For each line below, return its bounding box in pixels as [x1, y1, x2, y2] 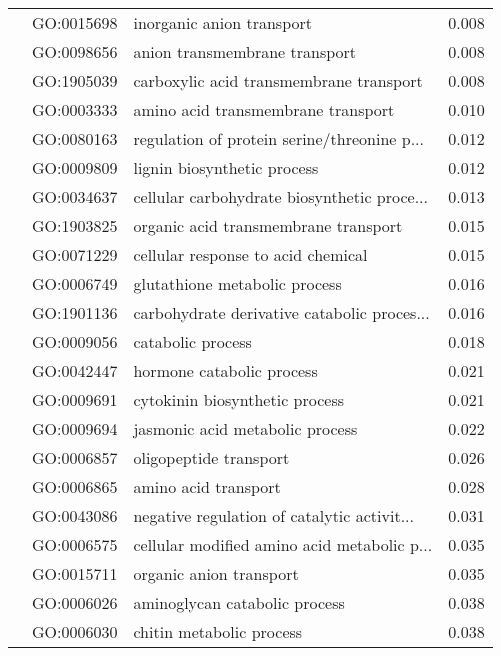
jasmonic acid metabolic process [133, 417, 358, 440]
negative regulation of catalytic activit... [133, 504, 414, 527]
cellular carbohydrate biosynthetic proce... [133, 185, 428, 208]
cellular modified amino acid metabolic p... [133, 533, 433, 556]
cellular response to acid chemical [133, 243, 368, 266]
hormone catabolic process [133, 359, 318, 382]
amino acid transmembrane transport [133, 98, 395, 121]
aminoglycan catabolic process [133, 591, 345, 614]
